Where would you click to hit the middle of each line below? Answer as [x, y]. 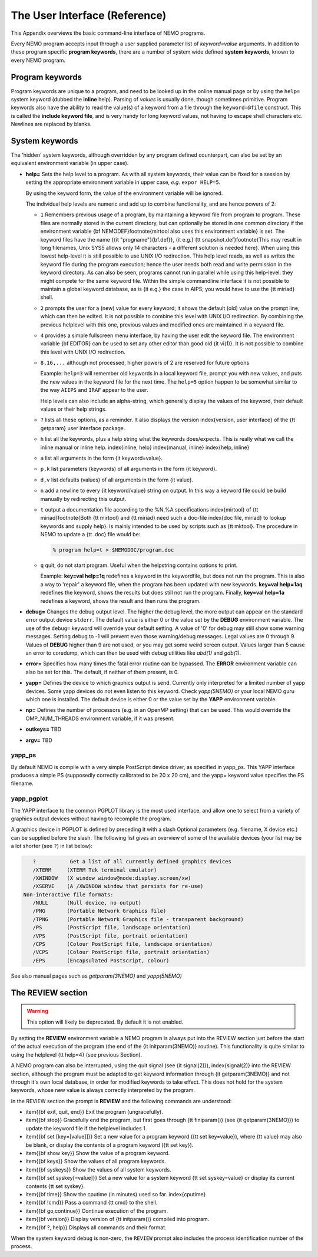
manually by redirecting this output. [83, 499]
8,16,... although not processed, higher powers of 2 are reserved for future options [145, 363]
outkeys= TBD [44, 729]
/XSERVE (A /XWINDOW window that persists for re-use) [118, 886]
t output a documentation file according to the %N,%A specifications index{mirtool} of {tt [149, 509]
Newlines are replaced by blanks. [51, 124]
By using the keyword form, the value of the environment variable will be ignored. [124, 193]
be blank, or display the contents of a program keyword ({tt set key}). [110, 1145]
